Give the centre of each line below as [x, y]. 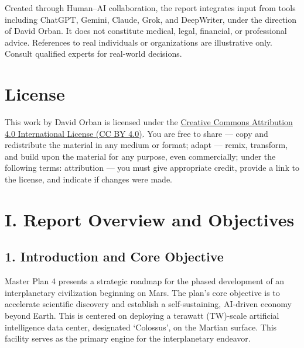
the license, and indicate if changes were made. [88, 179]
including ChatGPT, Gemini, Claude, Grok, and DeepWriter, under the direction [151, 19]
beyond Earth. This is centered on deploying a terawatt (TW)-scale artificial [142, 316]
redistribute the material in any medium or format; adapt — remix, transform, [146, 145]
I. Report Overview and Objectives [150, 219]
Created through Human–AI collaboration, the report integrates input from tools [150, 8]
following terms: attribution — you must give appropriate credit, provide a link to [152, 168]
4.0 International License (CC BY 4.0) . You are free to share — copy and [136, 133]
